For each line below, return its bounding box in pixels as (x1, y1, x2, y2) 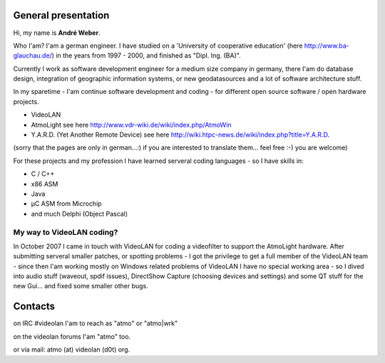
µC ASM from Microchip (31, 199, 103, 208)
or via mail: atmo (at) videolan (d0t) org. (13, 345, 130, 354)
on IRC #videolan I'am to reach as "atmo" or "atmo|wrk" (13, 319, 178, 327)
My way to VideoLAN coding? (13, 227, 118, 237)
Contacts (13, 300, 56, 312)
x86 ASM (31, 179, 58, 188)
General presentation (13, 9, 110, 21)
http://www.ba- (304, 41, 349, 50)
